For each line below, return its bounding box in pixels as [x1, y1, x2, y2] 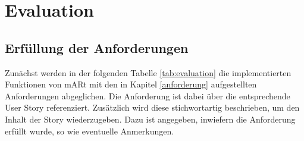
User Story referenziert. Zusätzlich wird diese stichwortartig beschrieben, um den [5, 101, 300, 114]
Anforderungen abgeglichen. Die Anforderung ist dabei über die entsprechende [5, 89, 290, 102]
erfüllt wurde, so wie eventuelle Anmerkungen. [5, 124, 174, 137]
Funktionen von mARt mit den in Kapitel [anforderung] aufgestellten [5, 78, 257, 90]
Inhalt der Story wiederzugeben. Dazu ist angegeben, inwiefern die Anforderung [5, 112, 296, 125]
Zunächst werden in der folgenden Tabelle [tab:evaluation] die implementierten [5, 66, 292, 79]
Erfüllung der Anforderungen [5, 38, 189, 57]
